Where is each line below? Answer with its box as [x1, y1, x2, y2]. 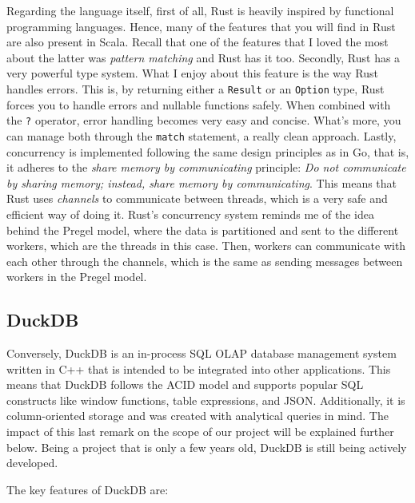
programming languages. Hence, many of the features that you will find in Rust [6, 18, 396, 34]
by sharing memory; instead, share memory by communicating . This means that [6, 174, 397, 191]
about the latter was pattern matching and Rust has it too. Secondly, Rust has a [6, 49, 401, 65]
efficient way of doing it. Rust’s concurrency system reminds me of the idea [6, 205, 374, 222]
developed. [6, 454, 58, 471]
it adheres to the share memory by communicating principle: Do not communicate [6, 159, 406, 176]
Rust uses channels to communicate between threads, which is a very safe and [6, 190, 388, 207]
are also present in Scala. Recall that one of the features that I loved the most [6, 34, 389, 50]
